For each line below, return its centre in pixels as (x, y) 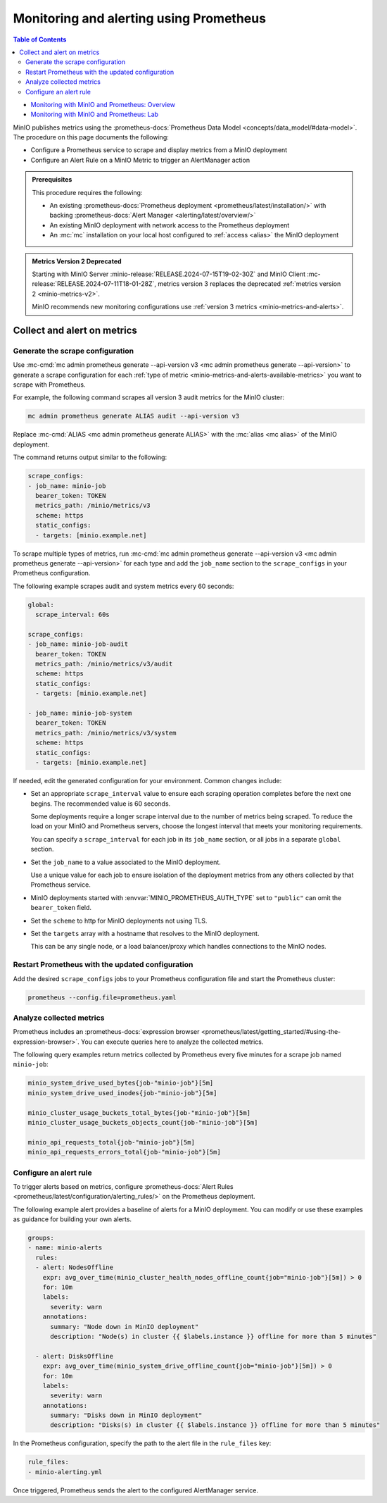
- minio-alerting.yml (65, 1472)
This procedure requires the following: (87, 192)
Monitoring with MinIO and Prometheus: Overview (103, 104)
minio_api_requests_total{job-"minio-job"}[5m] (111, 1142)
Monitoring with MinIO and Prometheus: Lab (94, 114)
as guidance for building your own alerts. (72, 1219)
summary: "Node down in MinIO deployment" (125, 1327)
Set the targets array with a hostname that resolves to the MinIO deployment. (145, 934)
